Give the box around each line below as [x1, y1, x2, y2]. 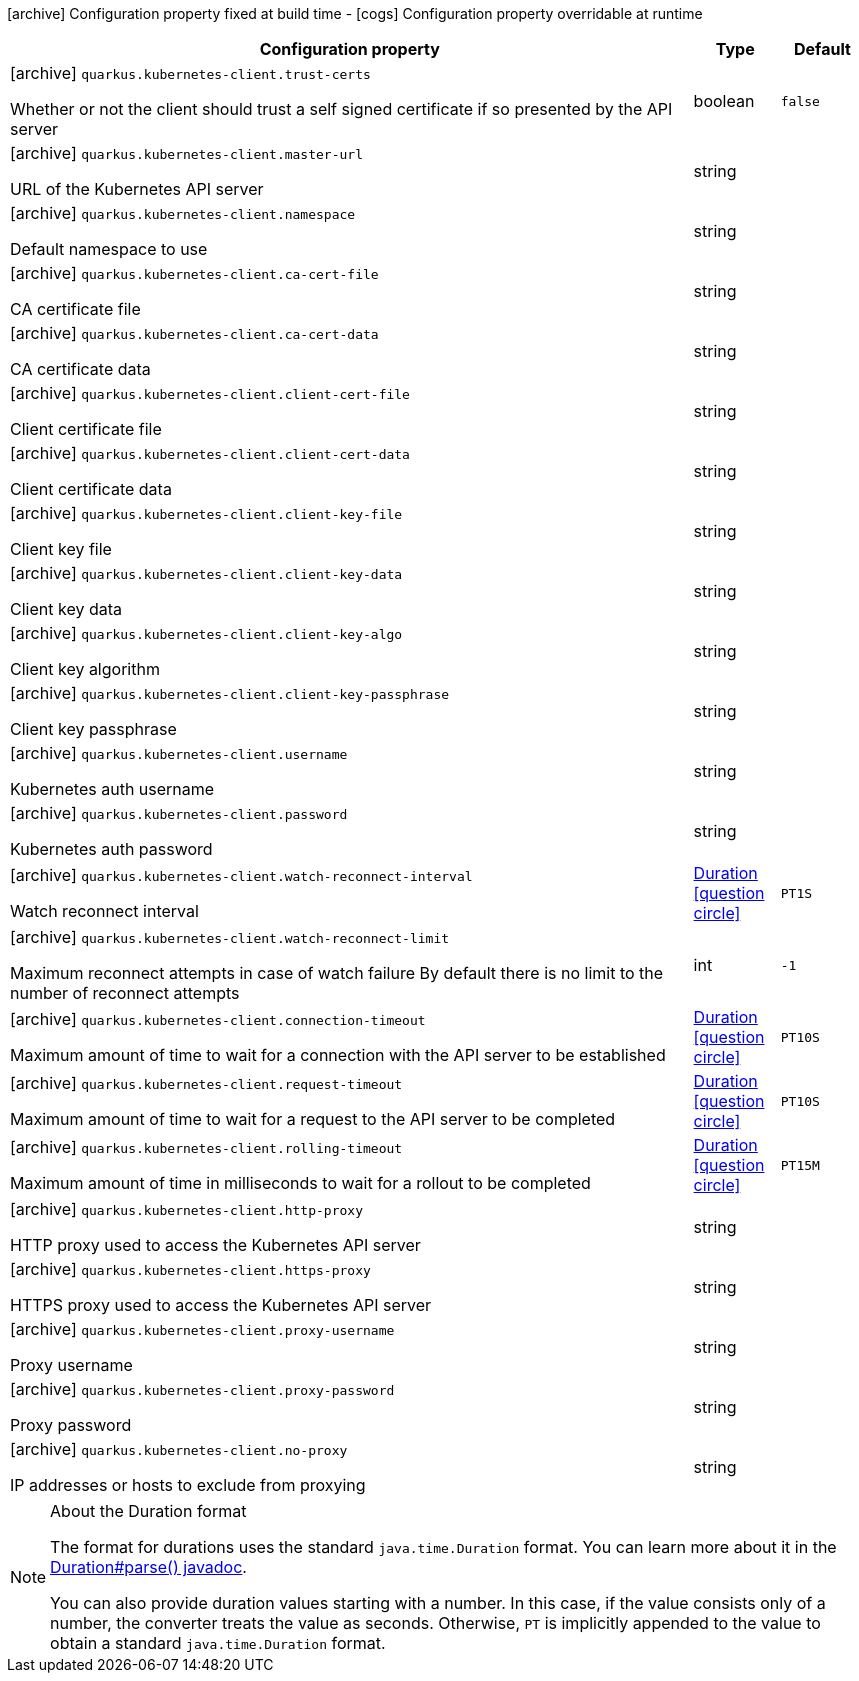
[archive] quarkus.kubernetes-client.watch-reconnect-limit [10, 927, 450, 947]
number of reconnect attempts [10, 983, 240, 1003]
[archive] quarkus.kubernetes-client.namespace [10, 203, 356, 223]
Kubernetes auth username [10, 779, 215, 799]
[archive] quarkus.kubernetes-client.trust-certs [10, 63, 371, 83]
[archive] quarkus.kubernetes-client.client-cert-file [10, 383, 410, 403]
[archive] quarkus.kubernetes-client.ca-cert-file [10, 263, 379, 283]
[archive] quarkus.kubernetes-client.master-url [10, 143, 363, 163]
